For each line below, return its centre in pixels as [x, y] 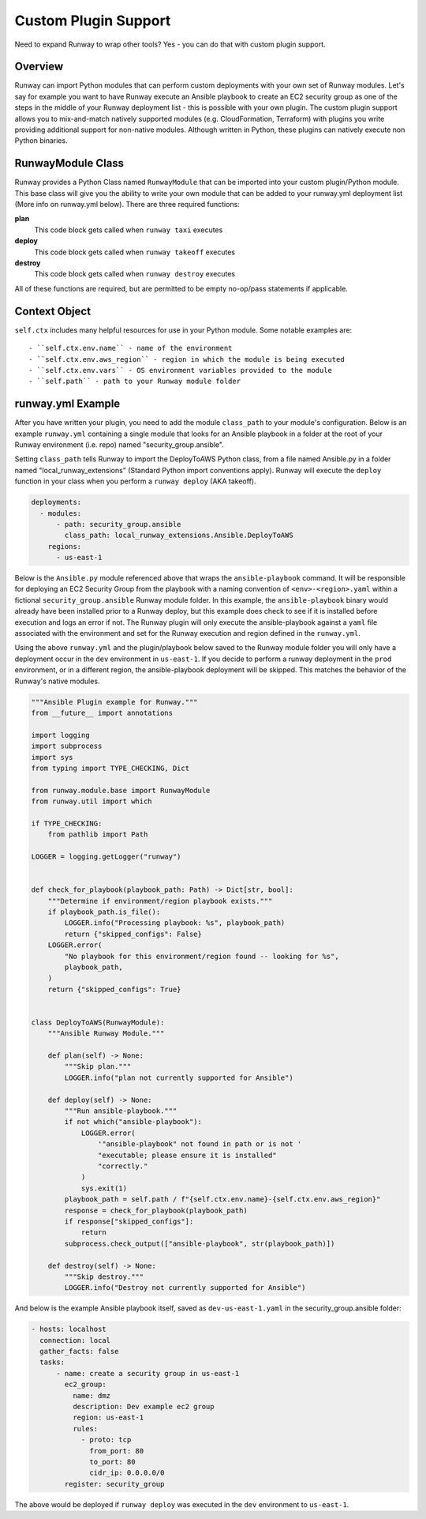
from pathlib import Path [98, 835]
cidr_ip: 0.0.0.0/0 [127, 1473]
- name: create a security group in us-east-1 [148, 1373]
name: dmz [91, 1395]
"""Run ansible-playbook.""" [121, 1111]
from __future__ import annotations [102, 713]
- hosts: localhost [69, 1329]
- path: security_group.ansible [119, 524]
